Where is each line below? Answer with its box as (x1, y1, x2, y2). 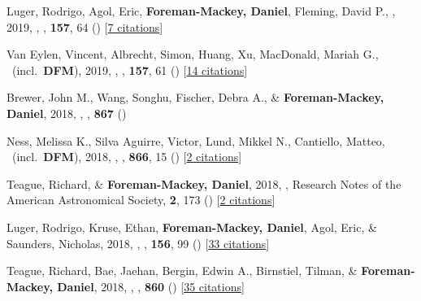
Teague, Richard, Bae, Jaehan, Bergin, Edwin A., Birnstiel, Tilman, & (7, 262, 358, 279)
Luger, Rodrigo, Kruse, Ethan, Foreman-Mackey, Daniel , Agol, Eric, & (7, 218, 377, 235)
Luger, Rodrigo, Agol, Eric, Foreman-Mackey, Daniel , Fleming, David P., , (7, 2, 396, 19)
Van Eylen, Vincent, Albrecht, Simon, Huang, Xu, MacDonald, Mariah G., (7, 46, 379, 63)
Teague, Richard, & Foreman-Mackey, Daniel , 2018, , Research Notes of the (7, 175, 401, 192)
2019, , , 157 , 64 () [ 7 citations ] (7, 18, 163, 35)
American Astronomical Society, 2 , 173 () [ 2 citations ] (7, 191, 276, 208)
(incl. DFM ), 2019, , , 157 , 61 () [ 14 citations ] (11, 61, 248, 78)
